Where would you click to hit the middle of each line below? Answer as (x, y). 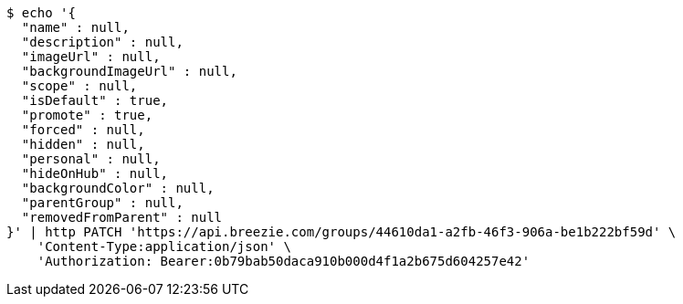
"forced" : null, (83, 130)
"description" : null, (102, 42)
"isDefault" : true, (95, 100)
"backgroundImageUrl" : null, (129, 71)
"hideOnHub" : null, (95, 173)
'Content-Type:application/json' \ (164, 246)
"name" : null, (75, 27)
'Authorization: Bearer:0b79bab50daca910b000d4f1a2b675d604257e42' (284, 261)
